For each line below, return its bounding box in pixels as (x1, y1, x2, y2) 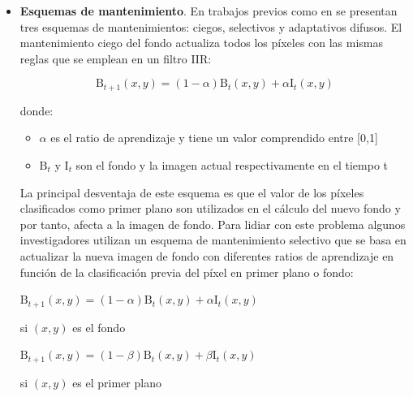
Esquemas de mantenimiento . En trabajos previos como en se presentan (19, 2, 398, 19)
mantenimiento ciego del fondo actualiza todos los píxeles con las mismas (19, 34, 384, 51)
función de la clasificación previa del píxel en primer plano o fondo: (19, 263, 354, 280)
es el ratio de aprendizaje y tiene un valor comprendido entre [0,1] (50, 129, 378, 146)
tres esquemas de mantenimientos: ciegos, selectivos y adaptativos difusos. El (19, 18, 402, 35)
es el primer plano (72, 373, 161, 391)
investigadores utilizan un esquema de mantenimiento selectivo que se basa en (19, 231, 407, 248)
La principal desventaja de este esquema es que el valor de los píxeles (19, 183, 364, 201)
